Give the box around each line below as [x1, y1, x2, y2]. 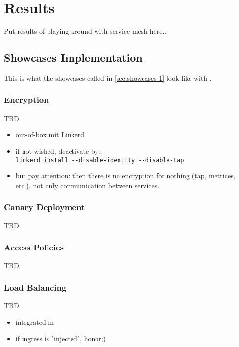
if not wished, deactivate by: [15, 146, 100, 156]
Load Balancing [4, 281, 67, 293]
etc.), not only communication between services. [15, 180, 160, 190]
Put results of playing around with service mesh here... [4, 26, 168, 36]
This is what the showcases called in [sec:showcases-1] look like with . [4, 73, 212, 83]
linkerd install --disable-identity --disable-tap [15, 156, 184, 164]
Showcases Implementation [4, 50, 143, 65]
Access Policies [4, 241, 64, 253]
